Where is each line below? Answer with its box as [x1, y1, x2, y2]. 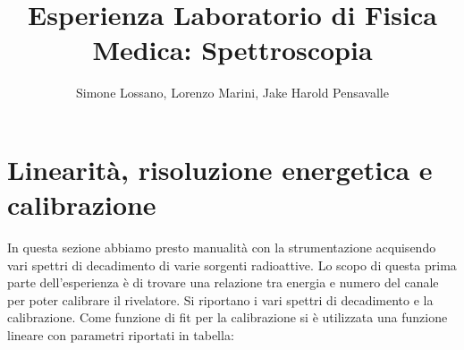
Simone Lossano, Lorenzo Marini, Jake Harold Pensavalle [76, 83, 389, 102]
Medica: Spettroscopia [92, 31, 373, 68]
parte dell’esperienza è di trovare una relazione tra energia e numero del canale [7, 273, 439, 292]
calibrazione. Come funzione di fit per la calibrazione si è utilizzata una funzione [7, 308, 448, 327]
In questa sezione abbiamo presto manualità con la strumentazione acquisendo [7, 238, 436, 257]
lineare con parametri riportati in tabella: [7, 326, 234, 344]
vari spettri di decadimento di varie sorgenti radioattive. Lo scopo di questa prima [7, 255, 457, 274]
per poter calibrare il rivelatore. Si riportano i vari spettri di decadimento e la [7, 290, 434, 309]
